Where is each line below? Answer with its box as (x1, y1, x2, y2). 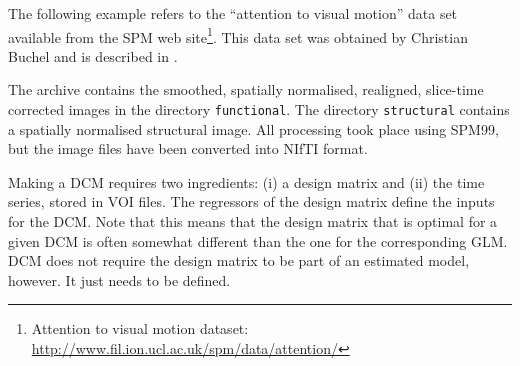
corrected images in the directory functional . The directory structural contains (8, 99, 510, 120)
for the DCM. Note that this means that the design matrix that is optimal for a (8, 211, 498, 232)
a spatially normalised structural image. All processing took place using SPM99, (8, 118, 499, 139)
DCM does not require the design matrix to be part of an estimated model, (8, 250, 470, 271)
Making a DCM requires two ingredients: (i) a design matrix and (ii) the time (8, 171, 485, 192)
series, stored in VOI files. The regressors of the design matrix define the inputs (8, 191, 495, 212)
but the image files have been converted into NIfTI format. (8, 138, 368, 159)
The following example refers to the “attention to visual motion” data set (8, 3, 458, 23)
